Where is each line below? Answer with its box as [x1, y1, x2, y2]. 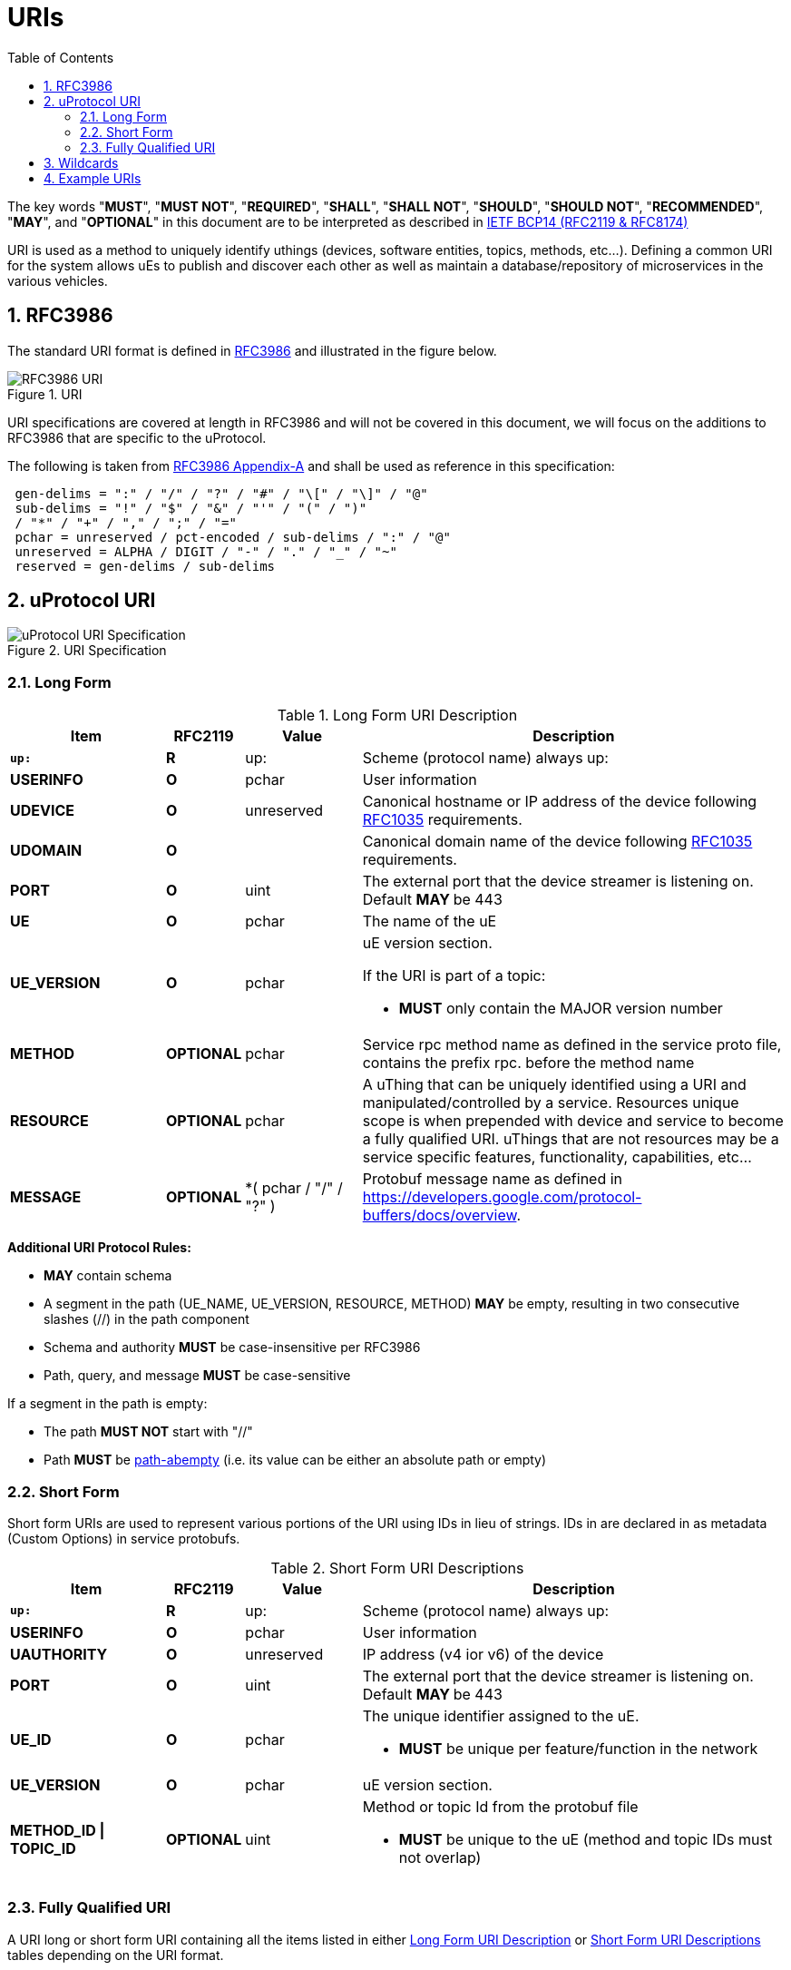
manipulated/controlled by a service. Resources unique [362, 1093, 739, 1112]
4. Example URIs [44, 170, 142, 186]
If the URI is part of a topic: [362, 966, 546, 985]
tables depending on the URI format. [7, 1946, 224, 1963]
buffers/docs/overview [362, 1206, 517, 1225]
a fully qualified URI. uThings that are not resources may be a [362, 1130, 779, 1149]
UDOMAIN [10, 841, 83, 860]
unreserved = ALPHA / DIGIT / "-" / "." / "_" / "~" [15, 544, 397, 559]
